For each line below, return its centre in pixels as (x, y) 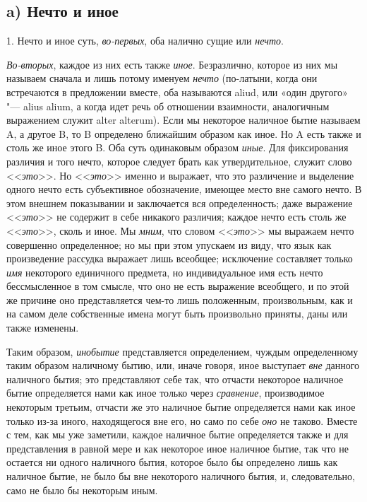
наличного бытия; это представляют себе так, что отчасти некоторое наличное (175, 379)
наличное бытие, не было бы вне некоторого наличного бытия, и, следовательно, (181, 476)
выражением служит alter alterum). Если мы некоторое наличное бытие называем (183, 120)
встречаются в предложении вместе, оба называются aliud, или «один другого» (177, 92)
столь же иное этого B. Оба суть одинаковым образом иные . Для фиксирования (178, 147)
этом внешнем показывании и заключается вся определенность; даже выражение (180, 203)
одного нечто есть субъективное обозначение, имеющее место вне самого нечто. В (184, 189)
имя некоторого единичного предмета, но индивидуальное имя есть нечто (165, 272)
